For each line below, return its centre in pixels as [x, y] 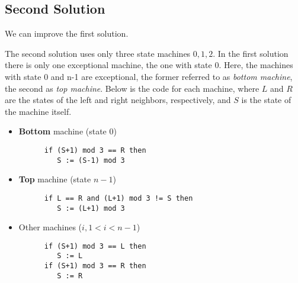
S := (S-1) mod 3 [91, 160]
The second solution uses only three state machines [98, 53]
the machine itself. [38, 111]
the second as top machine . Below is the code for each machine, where [132, 88]
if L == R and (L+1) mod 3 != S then [118, 198]
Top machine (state [55, 179]
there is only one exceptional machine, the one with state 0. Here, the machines [149, 65]
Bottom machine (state [63, 131]
